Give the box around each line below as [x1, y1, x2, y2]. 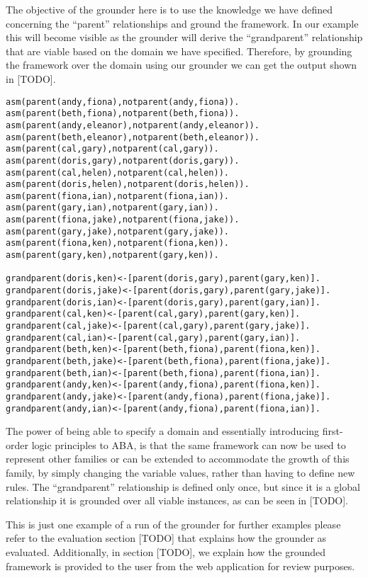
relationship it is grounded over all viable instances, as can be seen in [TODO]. [6, 493, 348, 508]
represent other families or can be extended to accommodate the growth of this [6, 451, 350, 466]
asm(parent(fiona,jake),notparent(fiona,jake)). [6, 215, 240, 225]
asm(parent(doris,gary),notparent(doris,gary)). [6, 155, 240, 166]
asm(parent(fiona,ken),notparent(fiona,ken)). [6, 238, 229, 249]
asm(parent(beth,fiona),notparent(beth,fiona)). [6, 108, 240, 119]
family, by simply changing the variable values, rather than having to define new [6, 465, 355, 480]
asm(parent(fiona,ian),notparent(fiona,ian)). [6, 191, 229, 201]
